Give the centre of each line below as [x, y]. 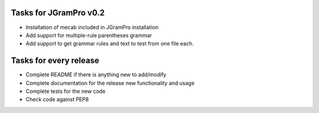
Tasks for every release [55, 61]
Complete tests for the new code [66, 91]
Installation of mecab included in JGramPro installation [92, 27]
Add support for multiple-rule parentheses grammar [89, 35]
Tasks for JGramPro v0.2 [58, 13]
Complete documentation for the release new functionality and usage [110, 83]
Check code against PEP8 [57, 99]
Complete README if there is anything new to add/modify [96, 75]
